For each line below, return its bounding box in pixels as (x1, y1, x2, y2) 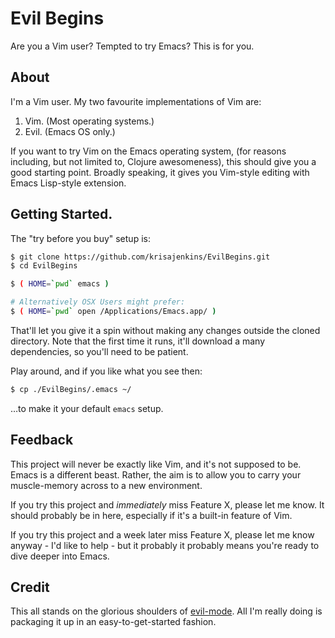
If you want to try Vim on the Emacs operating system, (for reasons (10, 145, 287, 157)
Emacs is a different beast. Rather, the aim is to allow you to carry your (10, 468, 302, 481)
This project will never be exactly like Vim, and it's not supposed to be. (10, 458, 302, 470)
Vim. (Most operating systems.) (24, 115, 155, 127)
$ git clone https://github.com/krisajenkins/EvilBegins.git (10, 252, 271, 262)
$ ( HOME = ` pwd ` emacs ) (10, 279, 110, 289)
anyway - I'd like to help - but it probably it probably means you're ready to (10, 539, 320, 551)
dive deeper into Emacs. (10, 550, 110, 562)
